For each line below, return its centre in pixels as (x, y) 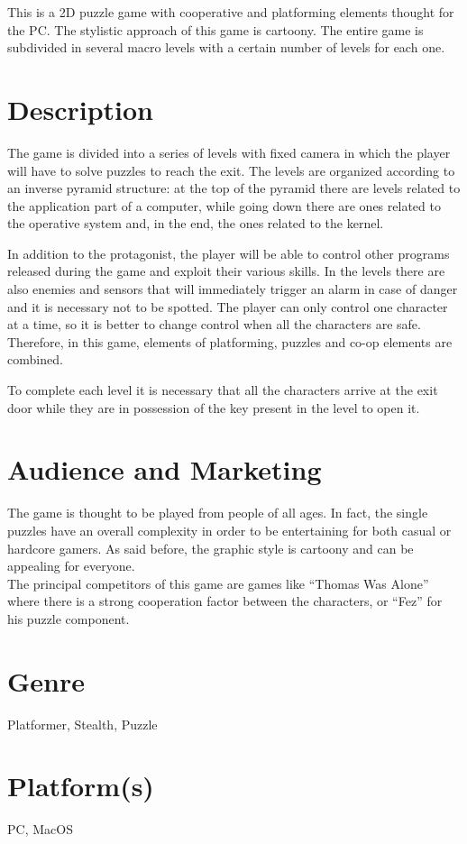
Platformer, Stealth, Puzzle (82, 724)
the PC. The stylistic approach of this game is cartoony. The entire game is (215, 29)
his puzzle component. (69, 618)
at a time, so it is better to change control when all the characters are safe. (214, 324)
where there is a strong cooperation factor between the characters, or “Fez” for (225, 601)
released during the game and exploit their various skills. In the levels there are (226, 271)
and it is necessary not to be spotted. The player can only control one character (228, 306)
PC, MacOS (40, 829)
